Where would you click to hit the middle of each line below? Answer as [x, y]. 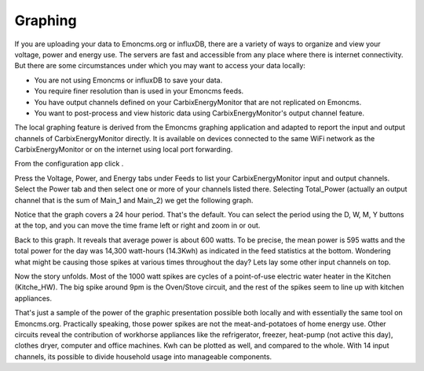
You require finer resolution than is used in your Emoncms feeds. [139, 91]
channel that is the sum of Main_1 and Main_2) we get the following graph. [134, 200]
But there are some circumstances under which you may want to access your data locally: [160, 66]
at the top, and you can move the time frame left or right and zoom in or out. [137, 226]
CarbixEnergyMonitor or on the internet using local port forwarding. [124, 150]
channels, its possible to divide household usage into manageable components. [143, 356]
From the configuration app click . [69, 164]
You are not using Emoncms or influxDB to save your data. [128, 80]
